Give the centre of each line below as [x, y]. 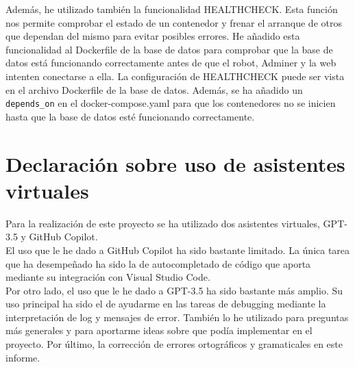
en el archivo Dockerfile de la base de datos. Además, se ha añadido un [154, 89]
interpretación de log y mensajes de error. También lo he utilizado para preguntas [177, 317]
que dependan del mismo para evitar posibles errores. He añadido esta [153, 36]
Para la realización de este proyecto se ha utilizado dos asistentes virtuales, [163, 223]
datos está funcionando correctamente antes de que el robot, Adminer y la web [171, 63]
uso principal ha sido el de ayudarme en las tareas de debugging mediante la [166, 304]
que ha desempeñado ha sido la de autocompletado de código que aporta [158, 263]
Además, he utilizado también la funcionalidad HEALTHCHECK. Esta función [172, 9]
